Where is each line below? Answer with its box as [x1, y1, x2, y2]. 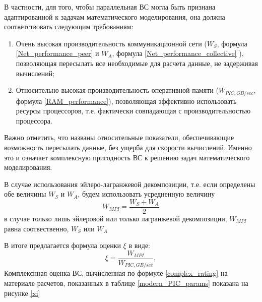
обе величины [4, 189, 46, 199]
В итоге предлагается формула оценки [4, 240, 121, 251]
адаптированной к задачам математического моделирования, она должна [4, 11, 225, 22]
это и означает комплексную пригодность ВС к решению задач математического [4, 152, 250, 162]
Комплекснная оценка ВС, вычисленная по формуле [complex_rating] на [4, 268, 228, 278]
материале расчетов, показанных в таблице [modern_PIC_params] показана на [4, 277, 248, 288]
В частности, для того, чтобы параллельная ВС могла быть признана [4, 2, 216, 12]
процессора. [16, 115, 52, 126]
